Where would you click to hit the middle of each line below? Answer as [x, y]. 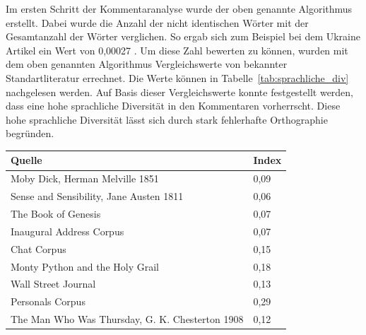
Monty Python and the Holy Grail [85, 266]
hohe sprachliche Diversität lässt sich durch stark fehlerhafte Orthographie [167, 119]
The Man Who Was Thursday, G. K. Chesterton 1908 [127, 319]
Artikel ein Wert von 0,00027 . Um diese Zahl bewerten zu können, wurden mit [177, 50]
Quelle [26, 160]
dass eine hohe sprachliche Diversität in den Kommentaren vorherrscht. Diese [173, 106]
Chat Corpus [39, 248]
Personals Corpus [48, 301]
